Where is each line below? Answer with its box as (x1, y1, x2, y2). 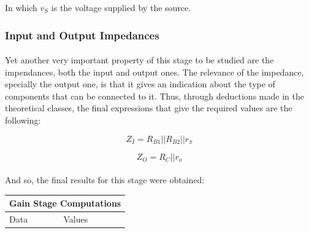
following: (5, 114, 41, 126)
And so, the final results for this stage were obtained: (5, 173, 205, 186)
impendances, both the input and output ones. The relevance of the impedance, (5, 65, 304, 78)
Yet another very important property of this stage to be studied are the (5, 53, 274, 66)
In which (5, 1, 37, 14)
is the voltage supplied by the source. (51, 1, 191, 14)
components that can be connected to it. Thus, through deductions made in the (5, 89, 304, 102)
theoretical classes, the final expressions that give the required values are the (5, 101, 292, 114)
